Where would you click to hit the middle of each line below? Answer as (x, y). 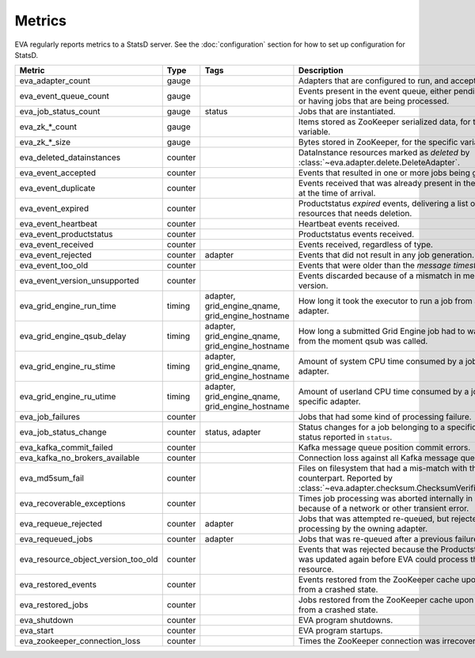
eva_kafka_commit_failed (66, 447)
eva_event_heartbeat (59, 224)
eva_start (37, 631)
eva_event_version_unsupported (79, 281)
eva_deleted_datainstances (70, 158)
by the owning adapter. (384, 529)
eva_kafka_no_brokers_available (80, 458)
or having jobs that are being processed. (374, 101)
